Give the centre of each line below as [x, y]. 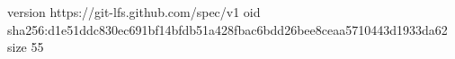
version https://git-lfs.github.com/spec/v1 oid [134, 12]
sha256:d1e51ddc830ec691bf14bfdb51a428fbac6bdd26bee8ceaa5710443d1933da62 [227, 29]
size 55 [26, 47]
